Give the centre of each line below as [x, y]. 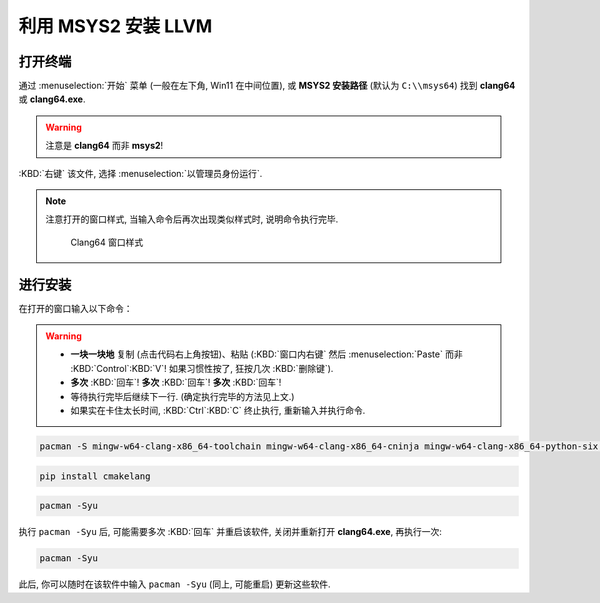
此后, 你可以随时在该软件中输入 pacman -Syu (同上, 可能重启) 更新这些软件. [174, 584]
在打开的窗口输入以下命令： [75, 308]
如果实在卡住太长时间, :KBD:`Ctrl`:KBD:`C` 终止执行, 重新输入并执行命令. [218, 411]
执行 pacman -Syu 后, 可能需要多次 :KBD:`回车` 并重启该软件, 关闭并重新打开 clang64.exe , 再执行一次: [230, 532]
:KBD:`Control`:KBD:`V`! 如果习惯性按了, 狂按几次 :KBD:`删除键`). [202, 368]
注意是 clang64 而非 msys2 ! [104, 146]
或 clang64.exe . [52, 99]
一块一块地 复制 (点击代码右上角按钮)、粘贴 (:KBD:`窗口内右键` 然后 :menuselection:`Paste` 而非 [267, 354]
